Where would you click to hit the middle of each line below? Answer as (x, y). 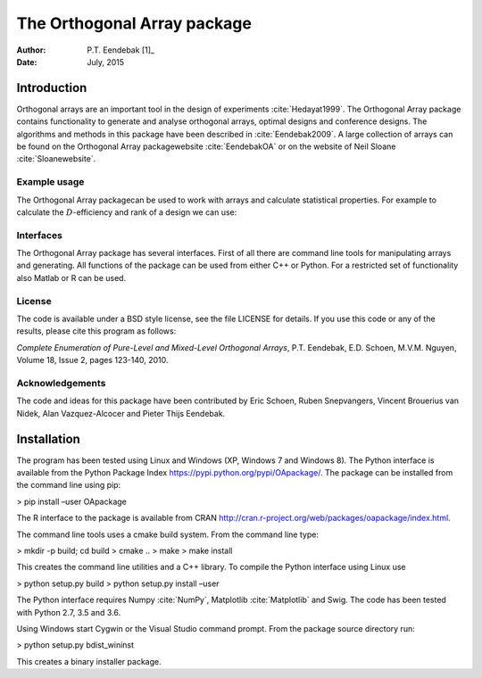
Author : (31, 50)
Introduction (52, 88)
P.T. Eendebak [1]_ (121, 50)
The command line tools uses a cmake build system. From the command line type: (167, 534)
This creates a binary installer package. (89, 661)
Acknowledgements (61, 383)
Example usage (50, 182)
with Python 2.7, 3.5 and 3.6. (68, 612)
